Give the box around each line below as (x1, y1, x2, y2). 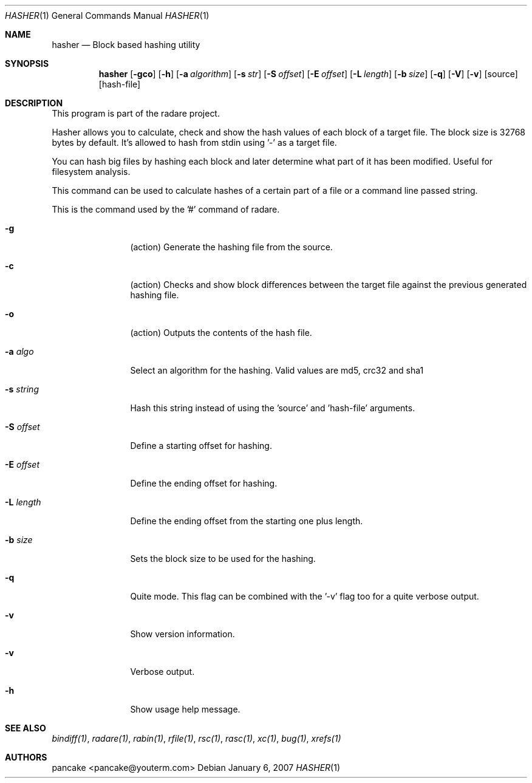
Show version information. (130, 629, 235, 639)
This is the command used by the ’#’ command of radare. (52, 204, 280, 214)
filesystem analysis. (52, 166, 131, 177)
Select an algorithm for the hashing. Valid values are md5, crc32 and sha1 (130, 365, 424, 375)
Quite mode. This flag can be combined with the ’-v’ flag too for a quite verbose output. (130, 591, 479, 601)
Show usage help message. (130, 704, 240, 714)
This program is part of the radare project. (52, 108, 220, 118)
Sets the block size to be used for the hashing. (130, 553, 316, 564)
